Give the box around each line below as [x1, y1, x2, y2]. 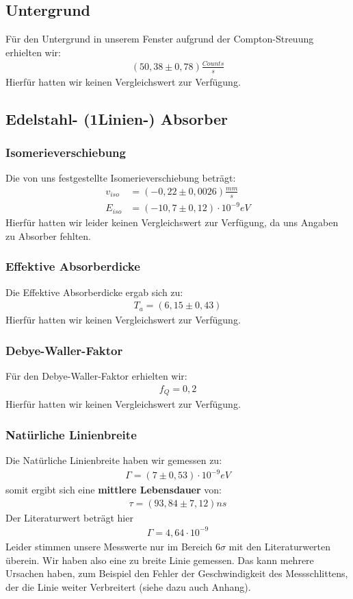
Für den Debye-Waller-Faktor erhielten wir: [5, 369, 187, 383]
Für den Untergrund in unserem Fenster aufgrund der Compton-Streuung [5, 32, 314, 46]
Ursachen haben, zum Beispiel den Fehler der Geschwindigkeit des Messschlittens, [5, 566, 348, 580]
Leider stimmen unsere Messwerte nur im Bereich [5, 539, 213, 553]
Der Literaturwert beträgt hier [5, 510, 133, 524]
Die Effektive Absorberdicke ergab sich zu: [5, 284, 183, 299]
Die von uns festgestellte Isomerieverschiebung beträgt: [5, 171, 236, 185]
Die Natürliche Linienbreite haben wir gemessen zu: [5, 453, 222, 467]
